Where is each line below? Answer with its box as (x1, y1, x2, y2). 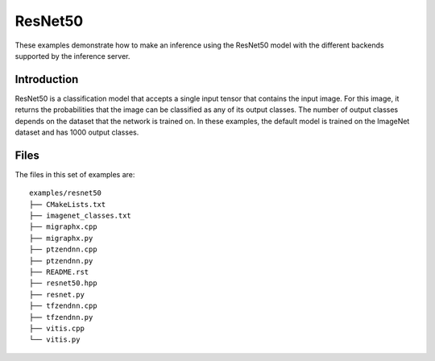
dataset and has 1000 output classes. (14, 127, 139, 137)
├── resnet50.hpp (29, 279, 97, 288)
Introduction (14, 73, 79, 86)
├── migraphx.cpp (29, 222, 97, 231)
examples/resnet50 (29, 189, 102, 197)
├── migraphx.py (29, 234, 93, 243)
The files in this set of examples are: (14, 169, 135, 179)
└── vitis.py (29, 335, 81, 344)
